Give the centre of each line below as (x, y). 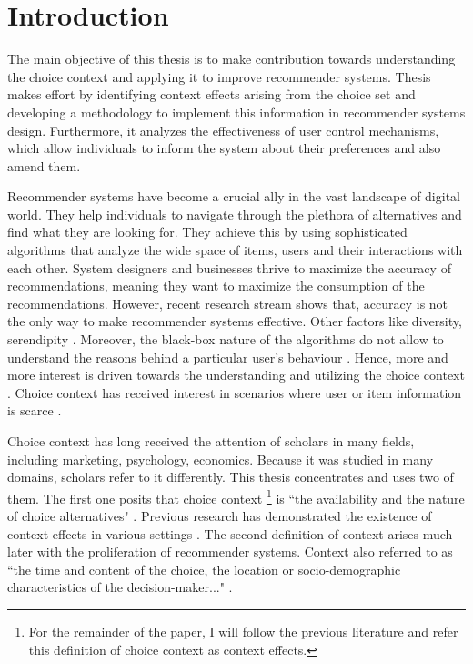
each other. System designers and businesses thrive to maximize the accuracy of (229, 267)
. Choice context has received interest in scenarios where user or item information (235, 392)
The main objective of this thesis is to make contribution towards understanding (231, 59)
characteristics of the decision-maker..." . (120, 587)
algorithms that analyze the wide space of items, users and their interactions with (235, 250)
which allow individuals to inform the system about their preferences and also (224, 148)
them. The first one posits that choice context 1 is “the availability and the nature (236, 496)
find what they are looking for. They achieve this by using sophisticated (207, 232)
